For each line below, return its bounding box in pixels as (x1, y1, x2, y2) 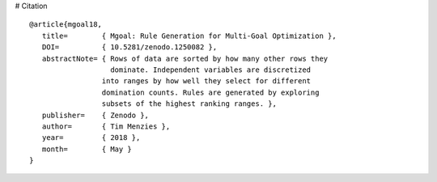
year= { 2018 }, (41, 133, 141, 142)
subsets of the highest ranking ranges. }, (101, 99, 277, 108)
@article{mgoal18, (29, 20, 103, 29)
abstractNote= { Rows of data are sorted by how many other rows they (41, 53, 329, 63)
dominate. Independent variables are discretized (110, 65, 312, 74)
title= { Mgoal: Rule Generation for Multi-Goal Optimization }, (41, 31, 337, 40)
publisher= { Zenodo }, (41, 110, 150, 120)
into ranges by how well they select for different (101, 77, 312, 86)
